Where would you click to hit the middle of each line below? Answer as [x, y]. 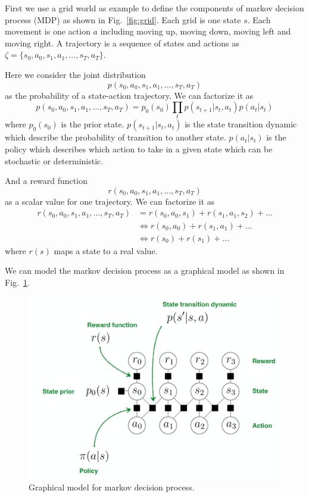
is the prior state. [93, 124]
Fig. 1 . [17, 282]
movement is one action [48, 31]
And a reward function [46, 181]
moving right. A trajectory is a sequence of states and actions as [122, 43]
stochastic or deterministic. [54, 160]
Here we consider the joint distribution [75, 74]
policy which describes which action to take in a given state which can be [139, 149]
